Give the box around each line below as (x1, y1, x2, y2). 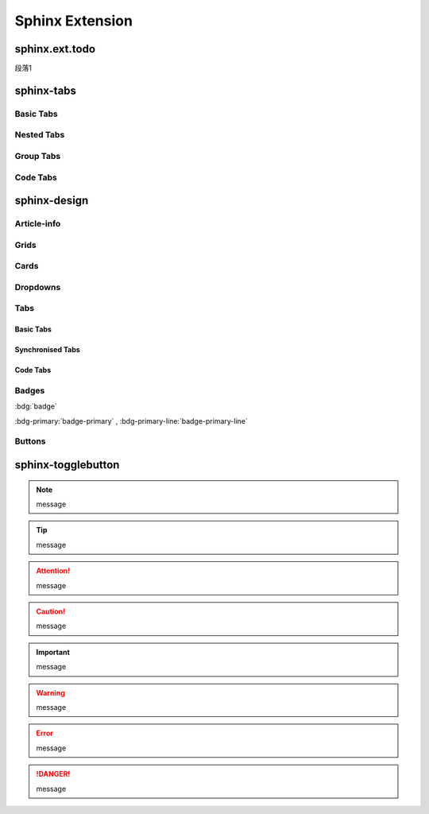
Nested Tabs (14, 130, 65, 141)
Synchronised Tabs (14, 345, 81, 355)
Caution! (36, 607, 66, 616)
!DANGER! (36, 769, 71, 779)
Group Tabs (14, 150, 61, 161)
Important (36, 647, 71, 657)
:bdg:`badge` (14, 401, 57, 411)
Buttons (14, 436, 47, 447)
